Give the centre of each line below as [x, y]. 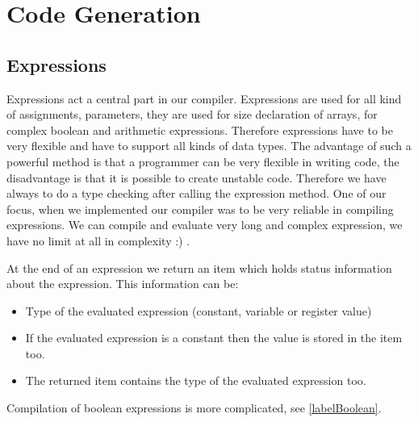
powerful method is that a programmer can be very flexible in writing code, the [203, 161]
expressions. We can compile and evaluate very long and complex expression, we [205, 225]
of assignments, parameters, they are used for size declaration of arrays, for [192, 114]
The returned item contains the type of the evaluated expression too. [196, 380]
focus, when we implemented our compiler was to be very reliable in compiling [200, 209]
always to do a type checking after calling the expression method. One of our [196, 193]
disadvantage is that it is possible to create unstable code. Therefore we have [196, 177]
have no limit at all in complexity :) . [98, 240]
